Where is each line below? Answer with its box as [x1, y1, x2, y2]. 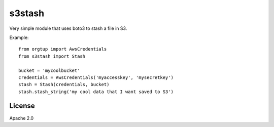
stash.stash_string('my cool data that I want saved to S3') [18, 89, 174, 95]
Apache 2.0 [9, 115, 34, 121]
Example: [9, 34, 29, 40]
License [9, 102, 35, 110]
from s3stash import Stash [18, 53, 86, 59]
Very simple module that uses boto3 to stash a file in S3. [9, 25, 127, 31]
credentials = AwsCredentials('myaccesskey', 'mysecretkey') [18, 74, 174, 80]
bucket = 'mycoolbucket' [18, 67, 80, 73]
